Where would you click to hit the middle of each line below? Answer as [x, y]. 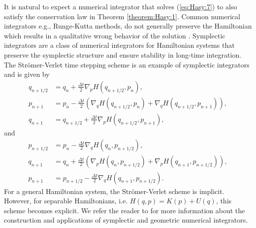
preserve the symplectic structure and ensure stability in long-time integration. [123, 54]
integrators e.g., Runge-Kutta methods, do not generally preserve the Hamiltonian [128, 26]
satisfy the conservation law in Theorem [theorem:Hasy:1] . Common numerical [122, 16]
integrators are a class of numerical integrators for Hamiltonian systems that [119, 45]
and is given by [27, 74]
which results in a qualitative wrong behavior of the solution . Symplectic [115, 35]
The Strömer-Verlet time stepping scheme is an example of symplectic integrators [127, 64]
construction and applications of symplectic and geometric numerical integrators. [126, 220]
